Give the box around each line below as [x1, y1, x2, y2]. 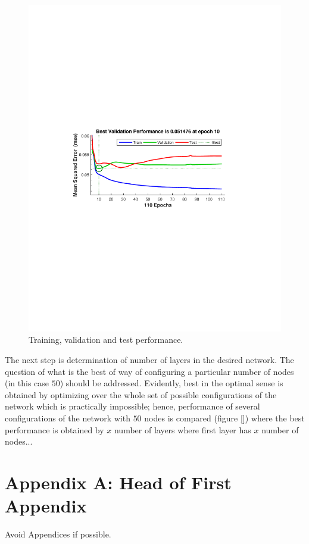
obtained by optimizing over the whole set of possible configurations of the [5, 388, 277, 401]
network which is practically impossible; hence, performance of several [5, 400, 260, 412]
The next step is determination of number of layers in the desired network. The [5, 354, 294, 366]
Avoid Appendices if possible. [5, 528, 111, 540]
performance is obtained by [5, 423, 104, 436]
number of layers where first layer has [114, 423, 251, 436]
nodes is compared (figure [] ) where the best [144, 412, 305, 424]
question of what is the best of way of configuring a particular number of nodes [5, 365, 294, 377]
